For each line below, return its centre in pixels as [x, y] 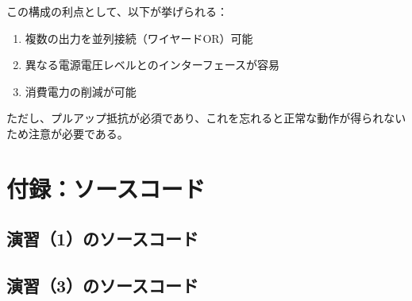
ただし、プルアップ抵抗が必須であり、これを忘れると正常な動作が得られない [206, 118]
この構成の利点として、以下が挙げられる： [117, 11]
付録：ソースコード [106, 188]
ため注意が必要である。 [67, 133]
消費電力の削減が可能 [81, 91]
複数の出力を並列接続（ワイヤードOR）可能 [139, 38]
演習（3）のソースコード [103, 286]
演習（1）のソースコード [103, 239]
